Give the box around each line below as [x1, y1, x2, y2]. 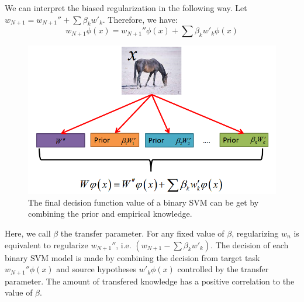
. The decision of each [210, 238, 289, 251]
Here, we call [5, 227, 51, 239]
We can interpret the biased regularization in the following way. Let [5, 2, 247, 13]
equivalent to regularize [5, 238, 88, 251]
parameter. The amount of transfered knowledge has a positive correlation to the [5, 275, 295, 287]
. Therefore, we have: [102, 13, 178, 25]
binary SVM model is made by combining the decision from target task [5, 251, 260, 263]
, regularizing [232, 227, 279, 239]
